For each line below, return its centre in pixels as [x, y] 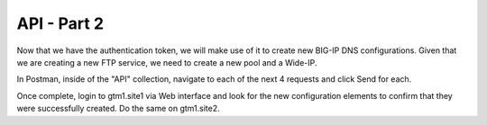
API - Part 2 [60, 23]
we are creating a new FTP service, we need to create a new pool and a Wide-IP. [167, 62]
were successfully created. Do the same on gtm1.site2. [118, 109]
